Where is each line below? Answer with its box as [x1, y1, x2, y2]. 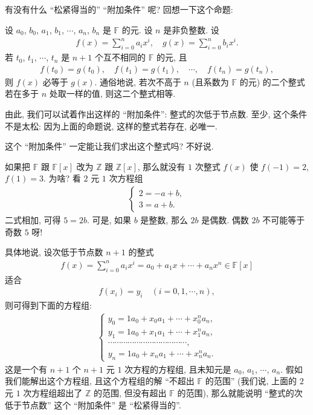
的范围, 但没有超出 [94, 387, 167, 399]
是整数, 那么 [140, 213, 188, 226]
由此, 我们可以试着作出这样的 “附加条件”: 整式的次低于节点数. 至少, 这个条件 [5, 107, 308, 120]
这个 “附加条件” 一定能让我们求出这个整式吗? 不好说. [5, 140, 214, 152]
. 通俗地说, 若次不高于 [94, 75, 181, 88]
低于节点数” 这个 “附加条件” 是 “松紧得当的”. [5, 398, 181, 411]
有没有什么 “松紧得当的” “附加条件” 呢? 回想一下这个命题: [5, 3, 233, 15]
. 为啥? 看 [44, 172, 81, 185]
